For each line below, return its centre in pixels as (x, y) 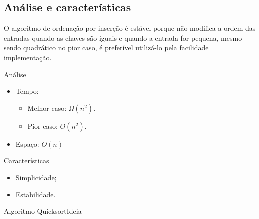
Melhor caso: (47, 108)
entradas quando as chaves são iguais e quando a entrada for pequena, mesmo (123, 38)
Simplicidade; (36, 177)
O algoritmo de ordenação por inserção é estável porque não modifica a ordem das (130, 28)
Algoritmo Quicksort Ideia (43, 211)
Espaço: (27, 143)
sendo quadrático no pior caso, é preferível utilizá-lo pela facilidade (106, 48)
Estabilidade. (36, 194)
